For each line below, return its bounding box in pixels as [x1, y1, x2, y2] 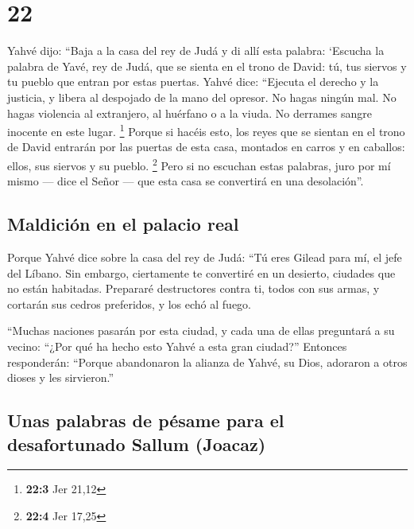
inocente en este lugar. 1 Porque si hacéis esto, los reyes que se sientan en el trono [7, 121, 405, 139]
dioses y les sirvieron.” [7, 369, 114, 386]
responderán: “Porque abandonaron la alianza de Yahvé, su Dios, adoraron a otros [7, 353, 408, 370]
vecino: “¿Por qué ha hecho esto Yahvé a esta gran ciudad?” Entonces [7, 337, 347, 354]
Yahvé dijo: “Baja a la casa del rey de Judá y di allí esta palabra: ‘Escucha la [7, 42, 385, 59]
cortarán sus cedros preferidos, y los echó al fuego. [7, 295, 252, 312]
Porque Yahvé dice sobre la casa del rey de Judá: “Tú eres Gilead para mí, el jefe [7, 248, 402, 265]
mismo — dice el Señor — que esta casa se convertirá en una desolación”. [7, 173, 364, 189]
